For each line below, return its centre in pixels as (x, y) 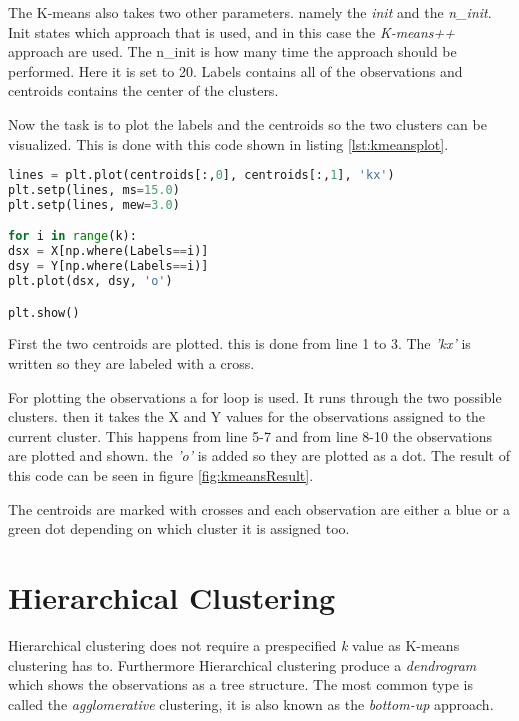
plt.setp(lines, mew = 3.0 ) (94, 204)
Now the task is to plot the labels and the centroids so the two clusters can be (247, 123)
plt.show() (44, 312)
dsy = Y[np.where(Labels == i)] (108, 266)
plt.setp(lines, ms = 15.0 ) (94, 190)
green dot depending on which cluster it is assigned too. (179, 528)
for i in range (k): (72, 236)
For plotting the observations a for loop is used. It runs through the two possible (255, 396)
